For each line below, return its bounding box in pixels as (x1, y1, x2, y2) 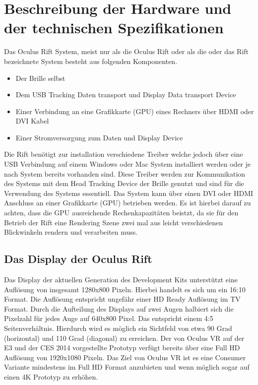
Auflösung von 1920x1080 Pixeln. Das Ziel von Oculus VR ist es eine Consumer (4, 352, 246, 362)
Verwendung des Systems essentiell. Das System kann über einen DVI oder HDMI (4, 188, 254, 198)
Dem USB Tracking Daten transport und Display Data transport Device (15, 89, 236, 100)
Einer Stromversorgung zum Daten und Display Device (15, 132, 183, 142)
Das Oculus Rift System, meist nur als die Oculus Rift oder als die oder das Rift (4, 46, 249, 57)
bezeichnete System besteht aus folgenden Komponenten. (4, 56, 178, 66)
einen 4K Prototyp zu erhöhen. (4, 371, 98, 382)
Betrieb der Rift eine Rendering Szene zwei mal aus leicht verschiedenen (4, 217, 223, 227)
